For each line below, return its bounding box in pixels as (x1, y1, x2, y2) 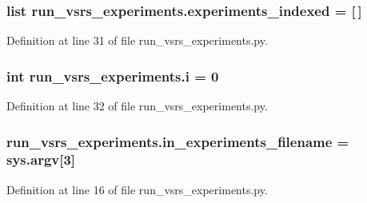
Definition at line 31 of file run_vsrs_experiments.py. (6, 32, 268, 49)
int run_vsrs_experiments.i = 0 (6, 66, 219, 86)
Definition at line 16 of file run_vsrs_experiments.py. (6, 181, 268, 197)
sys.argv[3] (6, 149, 76, 169)
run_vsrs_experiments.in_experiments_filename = (6, 131, 349, 151)
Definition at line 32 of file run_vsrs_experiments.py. (6, 98, 268, 114)
